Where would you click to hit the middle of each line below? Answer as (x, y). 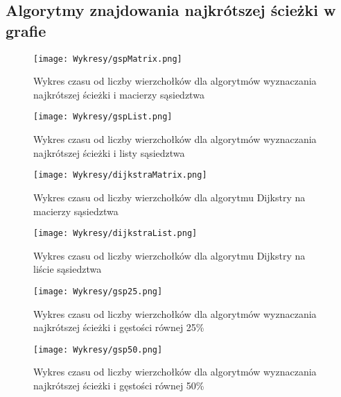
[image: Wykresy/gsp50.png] (98, 349)
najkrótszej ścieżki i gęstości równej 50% (119, 386)
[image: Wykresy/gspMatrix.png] (108, 59)
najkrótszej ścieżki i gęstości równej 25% (119, 327)
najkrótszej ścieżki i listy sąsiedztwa (109, 152)
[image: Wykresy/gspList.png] (103, 117)
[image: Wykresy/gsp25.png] (98, 291)
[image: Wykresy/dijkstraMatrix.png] (120, 175)
